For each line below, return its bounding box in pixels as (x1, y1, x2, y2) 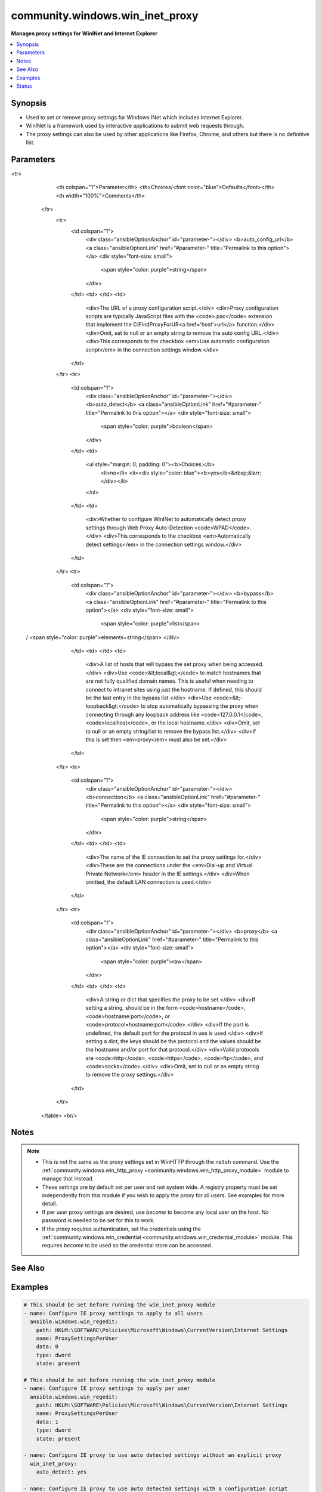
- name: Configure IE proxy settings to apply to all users (23, 1310, 203, 1317)
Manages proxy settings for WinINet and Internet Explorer (11, 30, 158, 37)
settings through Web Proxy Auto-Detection (85, 524, 193, 531)
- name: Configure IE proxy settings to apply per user (23, 1385, 191, 1392)
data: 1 (36, 1418, 59, 1425)
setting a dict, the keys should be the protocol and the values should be (85, 1037, 262, 1044)
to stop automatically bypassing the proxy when (141, 702, 259, 710)
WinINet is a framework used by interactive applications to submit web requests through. (26, 122, 244, 130)
